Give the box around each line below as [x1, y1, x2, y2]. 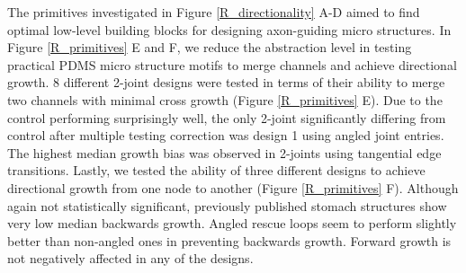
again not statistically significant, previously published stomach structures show [7, 196, 447, 215]
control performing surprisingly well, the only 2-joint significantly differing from [7, 108, 446, 127]
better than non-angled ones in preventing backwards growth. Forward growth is [7, 231, 452, 250]
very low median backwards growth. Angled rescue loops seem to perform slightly [7, 214, 457, 233]
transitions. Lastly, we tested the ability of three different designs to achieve [7, 161, 426, 180]
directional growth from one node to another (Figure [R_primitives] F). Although [7, 178, 459, 197]
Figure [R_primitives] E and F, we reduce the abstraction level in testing [7, 38, 412, 57]
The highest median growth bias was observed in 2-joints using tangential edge [7, 143, 442, 162]
